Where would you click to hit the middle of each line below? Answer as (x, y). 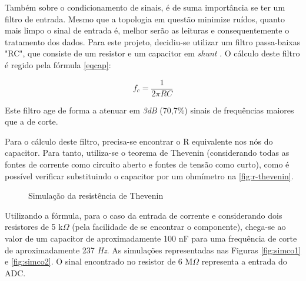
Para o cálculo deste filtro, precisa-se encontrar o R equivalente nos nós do (139, 141)
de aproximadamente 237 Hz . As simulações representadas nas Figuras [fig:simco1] (153, 250)
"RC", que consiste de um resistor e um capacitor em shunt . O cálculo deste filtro (152, 53)
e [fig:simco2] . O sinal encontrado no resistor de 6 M (99, 261)
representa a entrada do (244, 261)
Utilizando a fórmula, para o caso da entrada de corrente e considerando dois (144, 215)
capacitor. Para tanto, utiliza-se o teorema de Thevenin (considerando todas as (147, 153)
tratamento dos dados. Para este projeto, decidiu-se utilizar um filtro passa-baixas (153, 41)
